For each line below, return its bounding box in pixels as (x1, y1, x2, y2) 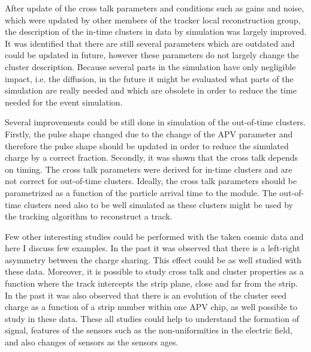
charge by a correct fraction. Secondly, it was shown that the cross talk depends (5, 151, 298, 164)
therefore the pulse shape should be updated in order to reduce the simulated (5, 139, 289, 152)
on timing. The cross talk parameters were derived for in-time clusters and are (5, 163, 292, 175)
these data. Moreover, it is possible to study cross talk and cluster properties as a (5, 265, 304, 278)
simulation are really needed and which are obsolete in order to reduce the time (5, 84, 297, 97)
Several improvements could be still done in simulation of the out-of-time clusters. (5, 116, 306, 128)
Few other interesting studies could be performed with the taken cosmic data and (5, 230, 304, 242)
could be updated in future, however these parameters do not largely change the (5, 49, 299, 61)
